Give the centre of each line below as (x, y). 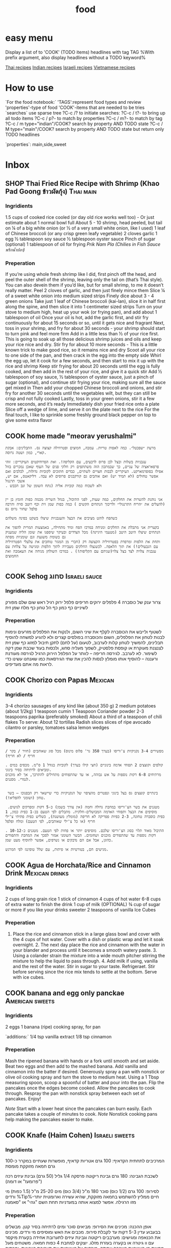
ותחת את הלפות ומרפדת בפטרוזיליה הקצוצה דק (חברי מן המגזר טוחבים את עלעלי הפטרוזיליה (83, 542)
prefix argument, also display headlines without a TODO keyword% (76, 58)
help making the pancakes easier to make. (50, 1119)
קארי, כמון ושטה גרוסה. (26, 452)
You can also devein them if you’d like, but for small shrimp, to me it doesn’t (84, 285)
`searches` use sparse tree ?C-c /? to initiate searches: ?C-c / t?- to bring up (85, 112)
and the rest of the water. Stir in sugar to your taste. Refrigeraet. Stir (84, 966)
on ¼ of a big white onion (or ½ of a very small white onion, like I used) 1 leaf (85, 228)
